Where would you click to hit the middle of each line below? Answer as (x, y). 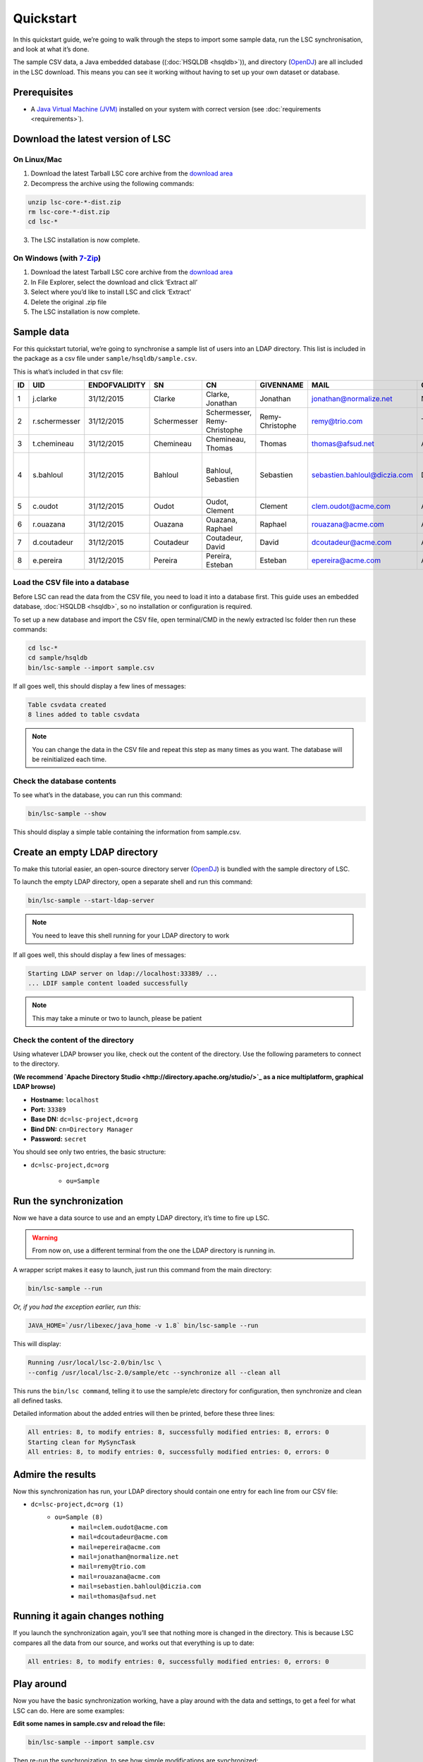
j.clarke (45, 399)
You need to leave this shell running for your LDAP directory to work (131, 935)
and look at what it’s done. (51, 49)
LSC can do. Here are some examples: (69, 1711)
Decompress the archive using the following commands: (112, 183)
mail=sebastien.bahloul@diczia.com (140, 1587)
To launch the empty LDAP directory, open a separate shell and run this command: (133, 882)
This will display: (37, 1344)
